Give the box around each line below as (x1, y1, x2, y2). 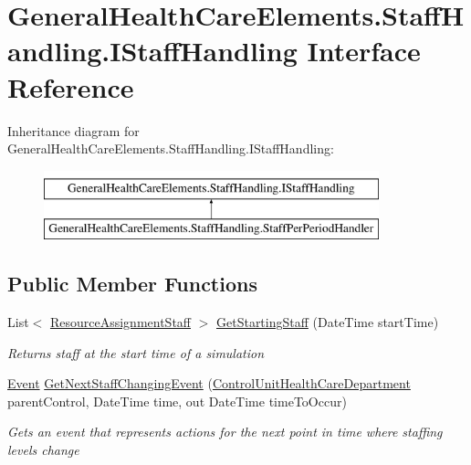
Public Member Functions (7, 269, 257, 298)
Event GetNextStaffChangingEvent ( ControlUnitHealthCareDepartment (7, 374, 411, 393)
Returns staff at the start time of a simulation (7, 343, 265, 362)
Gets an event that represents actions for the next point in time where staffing (7, 422, 443, 441)
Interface (307, 32, 421, 69)
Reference (7, 68, 134, 105)
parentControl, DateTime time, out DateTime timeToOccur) (7, 391, 347, 410)
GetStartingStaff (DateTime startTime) (216, 312, 439, 332)
